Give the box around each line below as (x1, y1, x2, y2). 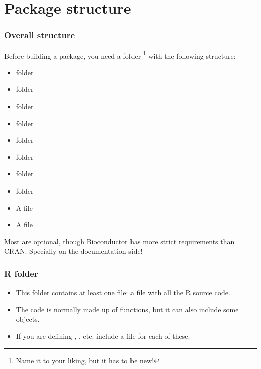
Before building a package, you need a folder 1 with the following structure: (4, 49, 236, 61)
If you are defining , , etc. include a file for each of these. (16, 330, 190, 341)
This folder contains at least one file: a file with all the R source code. (16, 287, 230, 298)
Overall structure (4, 29, 75, 41)
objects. (16, 314, 40, 324)
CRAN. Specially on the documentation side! (4, 246, 143, 256)
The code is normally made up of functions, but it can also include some (16, 304, 239, 314)
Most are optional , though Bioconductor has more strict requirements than (4, 236, 235, 246)
